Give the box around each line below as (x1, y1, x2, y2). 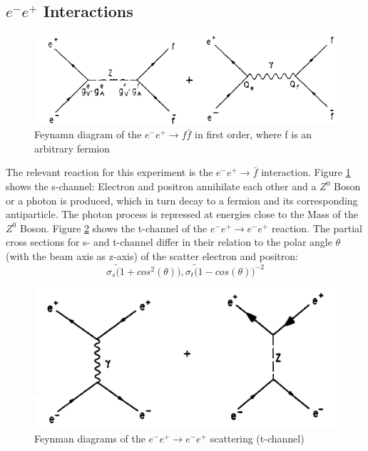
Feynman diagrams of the (34, 431, 145, 446)
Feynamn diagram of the (34, 127, 142, 142)
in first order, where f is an (195, 127, 312, 142)
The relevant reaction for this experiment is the (6, 165, 213, 180)
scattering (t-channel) (210, 431, 305, 446)
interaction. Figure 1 (261, 165, 351, 180)
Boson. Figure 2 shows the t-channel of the (19, 220, 208, 235)
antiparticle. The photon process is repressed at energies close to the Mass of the (6, 207, 358, 222)
